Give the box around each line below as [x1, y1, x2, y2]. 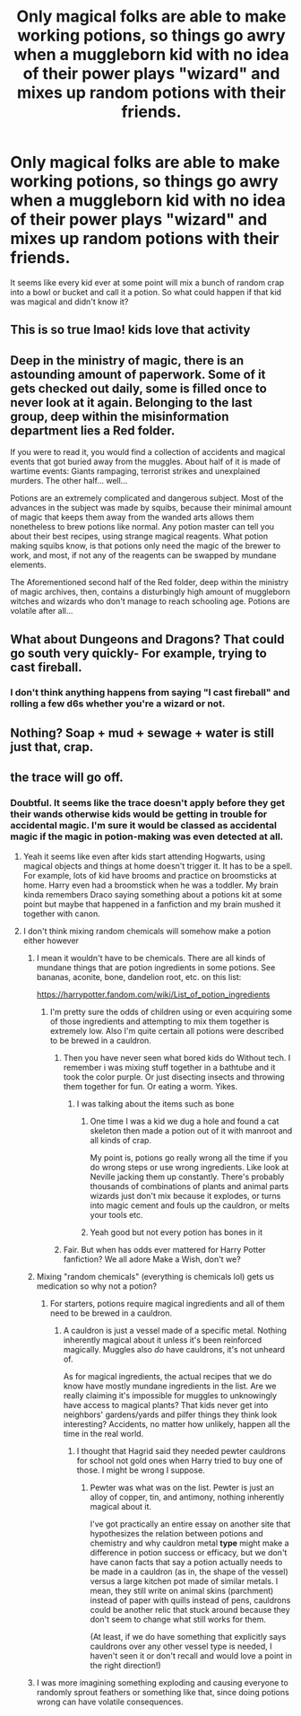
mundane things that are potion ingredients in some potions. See [36, 962, 276, 973]
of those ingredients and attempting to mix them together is [49, 1016, 270, 1027]
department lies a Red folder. [10, 423, 176, 438]
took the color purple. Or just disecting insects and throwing [63, 1071, 285, 1082]
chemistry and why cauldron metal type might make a [90, 1537, 289, 1548]
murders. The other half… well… [10, 476, 128, 486]
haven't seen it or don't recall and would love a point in [90, 1650, 292, 1661]
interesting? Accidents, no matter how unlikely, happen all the [63, 1418, 290, 1429]
